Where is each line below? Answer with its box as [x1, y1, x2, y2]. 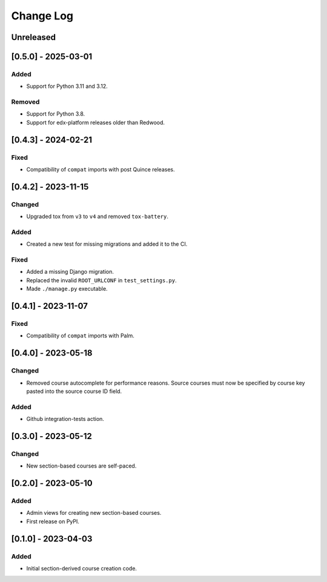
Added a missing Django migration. [26, 268, 114, 276]
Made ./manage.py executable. [26, 285, 108, 293]
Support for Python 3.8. [26, 110, 85, 117]
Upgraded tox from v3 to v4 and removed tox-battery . [26, 213, 169, 220]
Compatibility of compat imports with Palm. [26, 332, 134, 339]
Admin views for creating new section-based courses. [26, 509, 162, 517]
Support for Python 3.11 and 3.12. [26, 82, 108, 90]
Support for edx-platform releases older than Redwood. [26, 119, 165, 126]
